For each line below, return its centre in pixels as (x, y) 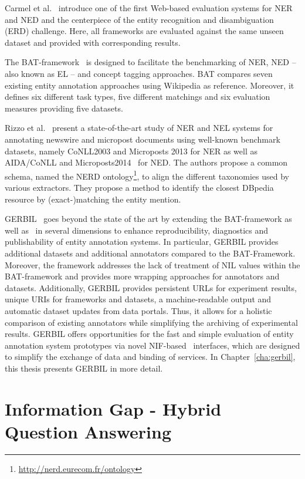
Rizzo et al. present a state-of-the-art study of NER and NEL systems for (139, 128)
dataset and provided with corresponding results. (93, 42)
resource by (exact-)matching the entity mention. (93, 199)
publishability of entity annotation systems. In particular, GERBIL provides (142, 242)
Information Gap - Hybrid (113, 408)
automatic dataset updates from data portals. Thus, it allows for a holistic (138, 310)
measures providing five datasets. (64, 108)
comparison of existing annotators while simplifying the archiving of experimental (151, 322)
